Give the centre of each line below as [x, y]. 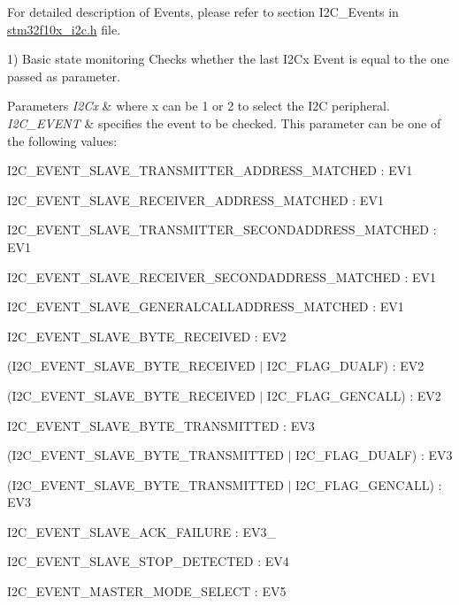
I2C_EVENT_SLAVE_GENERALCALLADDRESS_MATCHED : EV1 [206, 306]
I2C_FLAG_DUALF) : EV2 [345, 366]
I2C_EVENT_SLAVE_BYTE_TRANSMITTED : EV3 [161, 425]
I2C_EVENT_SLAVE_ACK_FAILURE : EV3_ [142, 531]
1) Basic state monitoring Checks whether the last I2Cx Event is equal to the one [228, 59]
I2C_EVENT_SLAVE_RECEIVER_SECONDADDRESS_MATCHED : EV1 [222, 276]
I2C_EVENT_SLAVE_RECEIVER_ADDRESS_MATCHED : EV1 [195, 199]
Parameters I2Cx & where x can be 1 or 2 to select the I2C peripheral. [199, 106]
